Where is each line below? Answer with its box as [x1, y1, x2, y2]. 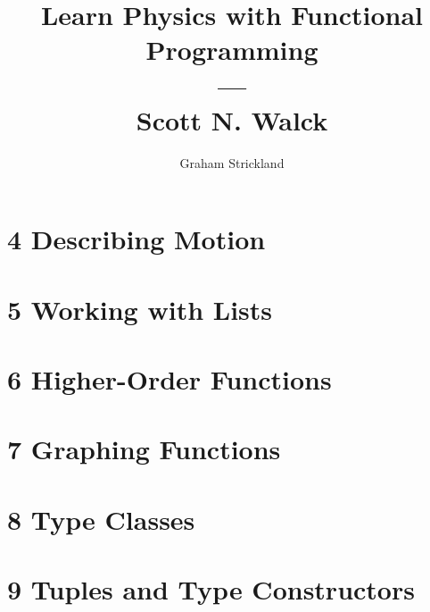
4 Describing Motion [7, 221, 266, 257]
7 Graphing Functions [7, 431, 281, 467]
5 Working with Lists [7, 290, 273, 327]
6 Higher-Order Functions [7, 361, 332, 398]
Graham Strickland [179, 153, 285, 172]
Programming [145, 31, 318, 68]
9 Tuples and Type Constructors [7, 571, 415, 608]
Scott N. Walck [136, 101, 328, 138]
